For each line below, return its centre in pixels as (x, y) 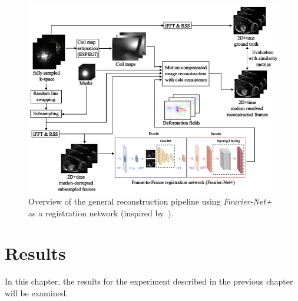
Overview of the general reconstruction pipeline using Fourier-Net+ (150, 201)
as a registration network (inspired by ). (101, 213)
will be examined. (37, 292)
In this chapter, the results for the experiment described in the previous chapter (149, 281)
